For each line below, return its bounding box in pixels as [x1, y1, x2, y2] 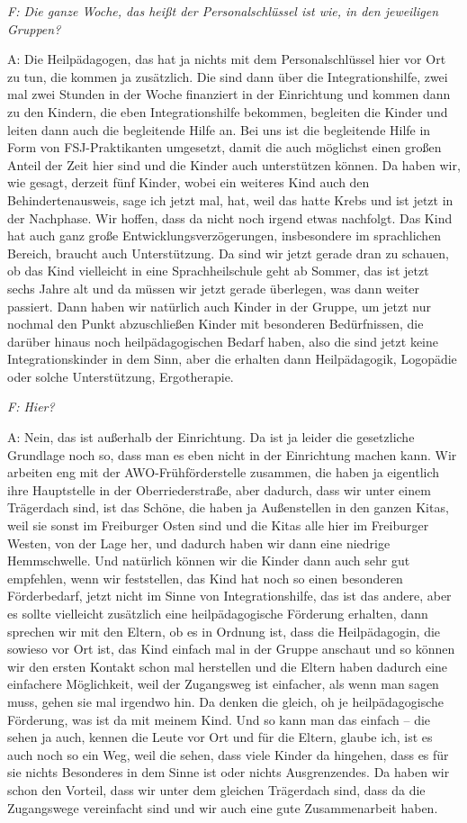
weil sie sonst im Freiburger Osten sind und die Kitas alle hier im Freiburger [7, 516, 429, 535]
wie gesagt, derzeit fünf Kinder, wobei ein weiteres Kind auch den [7, 173, 370, 192]
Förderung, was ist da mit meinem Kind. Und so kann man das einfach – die [7, 710, 431, 728]
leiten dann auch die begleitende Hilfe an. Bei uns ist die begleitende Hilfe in [7, 120, 431, 139]
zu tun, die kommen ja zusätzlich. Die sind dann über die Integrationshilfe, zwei [7, 67, 448, 86]
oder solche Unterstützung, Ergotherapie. [7, 366, 234, 385]
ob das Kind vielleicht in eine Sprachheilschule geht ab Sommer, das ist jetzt [7, 261, 429, 280]
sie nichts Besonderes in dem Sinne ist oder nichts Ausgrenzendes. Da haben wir [7, 763, 450, 782]
